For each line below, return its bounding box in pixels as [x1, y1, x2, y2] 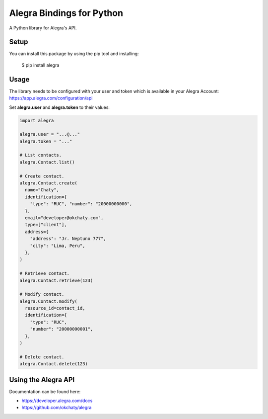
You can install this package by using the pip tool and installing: [9, 51, 139, 57]
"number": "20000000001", [30, 326, 93, 332]
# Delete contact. [19, 354, 65, 360]
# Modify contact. [19, 291, 65, 297]
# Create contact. [19, 173, 65, 179]
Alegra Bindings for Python [9, 7, 124, 18]
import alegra [19, 117, 54, 123]
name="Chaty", [25, 187, 60, 193]
